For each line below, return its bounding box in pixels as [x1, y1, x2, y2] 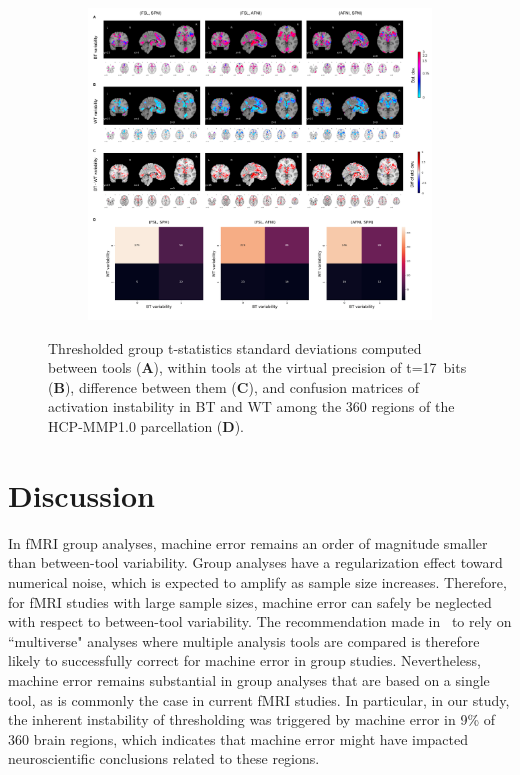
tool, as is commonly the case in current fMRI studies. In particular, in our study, [8, 689, 510, 710]
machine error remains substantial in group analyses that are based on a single [8, 669, 490, 690]
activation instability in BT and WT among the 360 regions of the [48, 396, 455, 417]
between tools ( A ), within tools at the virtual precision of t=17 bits [48, 357, 467, 378]
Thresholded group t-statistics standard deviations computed [48, 337, 422, 358]
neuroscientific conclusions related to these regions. [8, 748, 320, 769]
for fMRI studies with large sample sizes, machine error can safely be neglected [8, 591, 492, 612]
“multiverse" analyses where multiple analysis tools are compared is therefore [8, 630, 480, 651]
